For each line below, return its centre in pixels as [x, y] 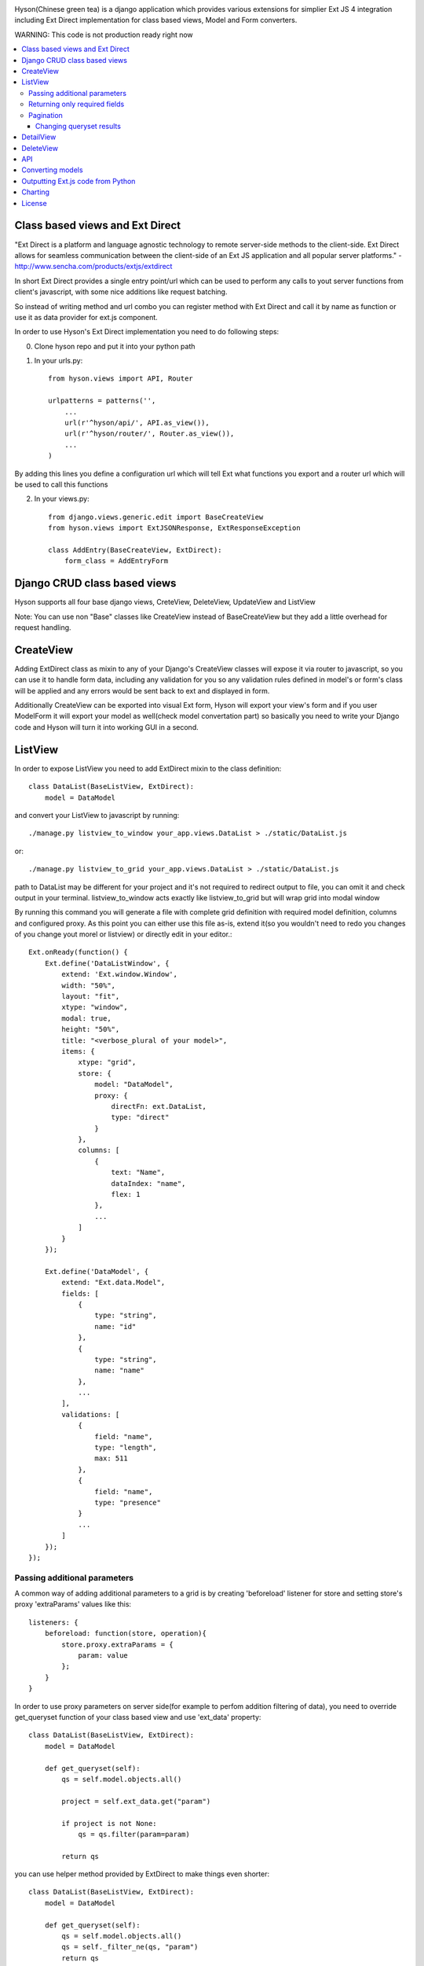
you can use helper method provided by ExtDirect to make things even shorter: [142, 1874]
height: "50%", [91, 1029]
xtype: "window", [95, 1007]
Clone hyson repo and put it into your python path [115, 346]
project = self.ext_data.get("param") [136, 1801]
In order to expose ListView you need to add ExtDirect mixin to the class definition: [148, 768]
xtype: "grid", [107, 1062]
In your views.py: [62, 499]
